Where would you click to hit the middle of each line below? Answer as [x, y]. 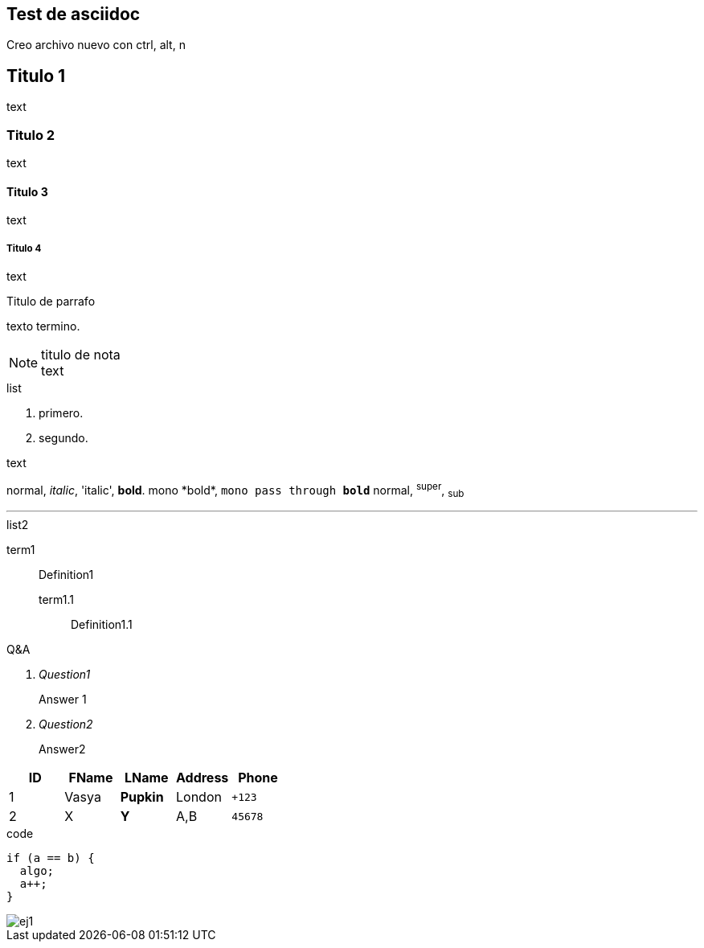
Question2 [66, 724]
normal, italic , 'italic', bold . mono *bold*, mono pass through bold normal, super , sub [235, 490]
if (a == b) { [51, 858]
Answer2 [62, 749]
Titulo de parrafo [51, 302]
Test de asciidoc [74, 14]
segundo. [63, 438]
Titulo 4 [24, 248]
